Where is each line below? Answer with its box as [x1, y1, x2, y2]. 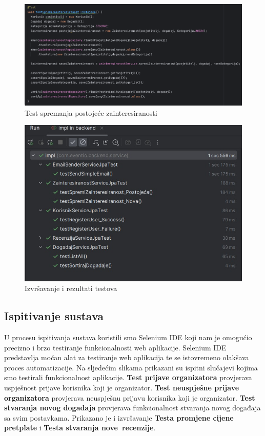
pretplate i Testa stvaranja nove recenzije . [4, 422, 156, 433]
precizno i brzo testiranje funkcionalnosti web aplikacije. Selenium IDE [4, 342, 227, 352]
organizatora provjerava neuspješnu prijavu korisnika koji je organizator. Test [4, 392, 255, 403]
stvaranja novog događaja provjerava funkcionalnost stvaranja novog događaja [4, 402, 261, 413]
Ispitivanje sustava [4, 308, 104, 324]
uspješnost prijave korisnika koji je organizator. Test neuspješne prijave [4, 382, 239, 392]
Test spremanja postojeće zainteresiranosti [25, 107, 157, 118]
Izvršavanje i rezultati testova [25, 283, 117, 294]
